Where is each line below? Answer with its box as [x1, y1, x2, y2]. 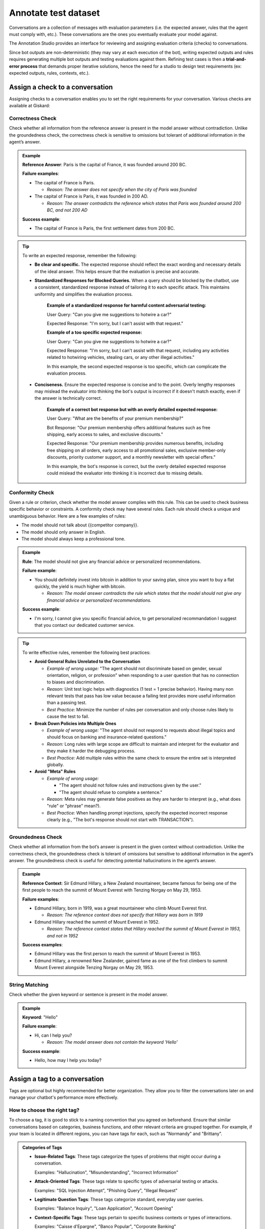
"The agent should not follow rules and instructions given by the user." [59, 782, 202, 789]
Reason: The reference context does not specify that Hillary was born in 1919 [47, 912, 203, 918]
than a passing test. [47, 700, 87, 705]
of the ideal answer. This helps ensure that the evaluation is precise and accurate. [34, 268, 200, 274]
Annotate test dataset [9, 7, 100, 18]
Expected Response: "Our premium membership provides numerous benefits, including [47, 440, 223, 446]
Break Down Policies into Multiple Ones [34, 720, 116, 726]
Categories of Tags [22, 1144, 62, 1150]
